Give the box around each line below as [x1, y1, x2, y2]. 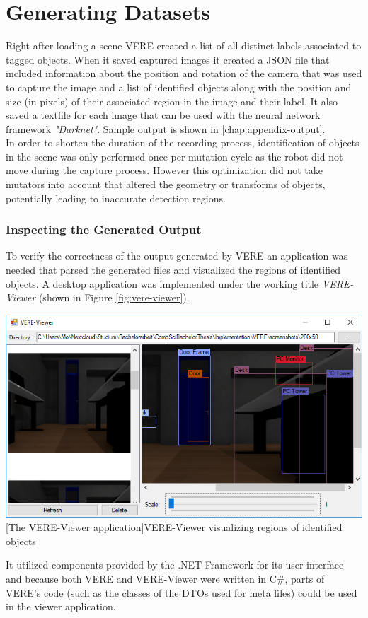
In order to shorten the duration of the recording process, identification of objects [6, 135, 360, 150]
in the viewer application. [6, 599, 116, 614]
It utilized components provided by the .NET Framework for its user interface [6, 557, 344, 572]
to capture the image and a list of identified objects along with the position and [6, 79, 352, 94]
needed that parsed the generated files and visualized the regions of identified [6, 262, 340, 277]
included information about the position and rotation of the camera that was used [6, 66, 362, 81]
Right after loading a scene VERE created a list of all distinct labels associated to [6, 38, 362, 53]
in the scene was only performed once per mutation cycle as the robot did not [6, 148, 343, 163]
